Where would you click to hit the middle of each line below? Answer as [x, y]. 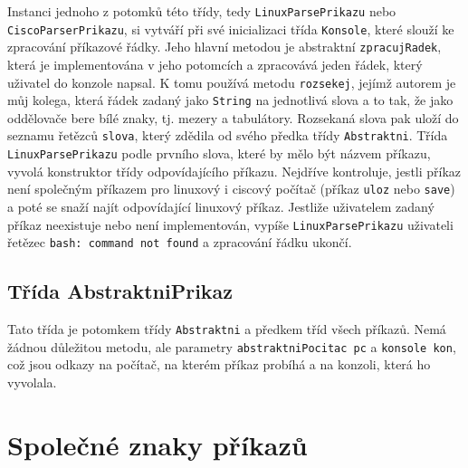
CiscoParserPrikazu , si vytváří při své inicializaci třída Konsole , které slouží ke [231, 29]
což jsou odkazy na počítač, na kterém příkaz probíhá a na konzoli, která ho [219, 364]
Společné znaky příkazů [158, 444]
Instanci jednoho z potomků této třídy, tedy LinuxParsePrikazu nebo [202, 11]
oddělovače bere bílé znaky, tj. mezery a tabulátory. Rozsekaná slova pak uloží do [233, 117]
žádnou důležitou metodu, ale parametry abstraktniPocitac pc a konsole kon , [232, 346]
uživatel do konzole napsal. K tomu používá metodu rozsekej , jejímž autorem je [232, 82]
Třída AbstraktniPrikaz [120, 291]
